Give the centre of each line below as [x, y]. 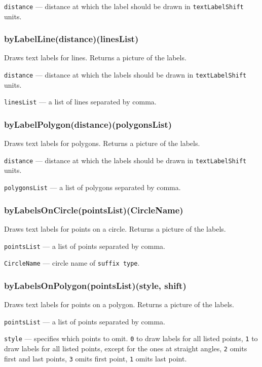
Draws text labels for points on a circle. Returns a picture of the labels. [115, 228]
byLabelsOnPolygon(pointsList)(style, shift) [95, 285]
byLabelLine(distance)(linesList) [71, 39]
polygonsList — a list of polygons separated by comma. [92, 187]
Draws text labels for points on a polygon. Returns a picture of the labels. [119, 304]
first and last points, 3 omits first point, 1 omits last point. [96, 358]
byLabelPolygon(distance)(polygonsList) [88, 124]
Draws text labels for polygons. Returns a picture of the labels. [102, 143]
